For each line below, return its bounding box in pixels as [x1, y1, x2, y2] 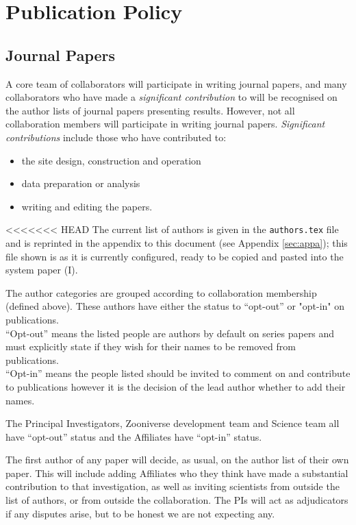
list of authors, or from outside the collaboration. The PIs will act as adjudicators [5, 493, 348, 507]
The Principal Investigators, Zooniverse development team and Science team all [5, 416, 340, 430]
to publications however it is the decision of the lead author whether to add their [5, 379, 346, 393]
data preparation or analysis [21, 176, 140, 191]
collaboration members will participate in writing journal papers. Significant [5, 117, 325, 131]
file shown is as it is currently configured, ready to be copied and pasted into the [5, 249, 344, 263]
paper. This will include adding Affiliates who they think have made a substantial [5, 465, 348, 480]
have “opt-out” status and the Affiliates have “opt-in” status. [5, 429, 262, 443]
